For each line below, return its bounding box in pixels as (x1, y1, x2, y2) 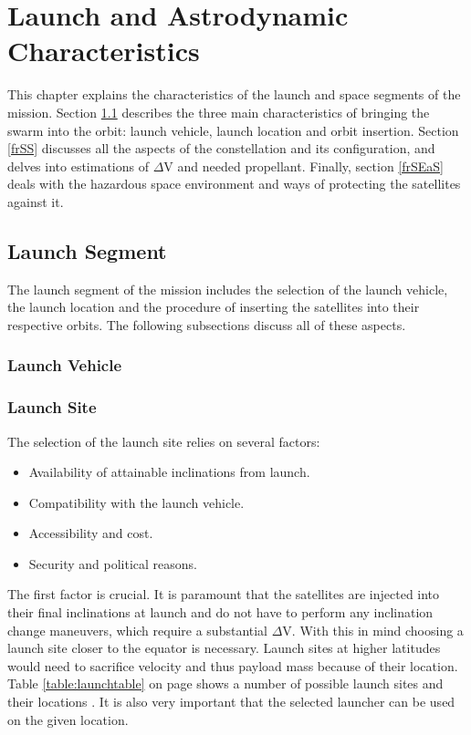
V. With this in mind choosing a (282, 620, 464, 639)
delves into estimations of (7, 156, 149, 175)
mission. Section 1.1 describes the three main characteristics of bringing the (7, 102, 430, 121)
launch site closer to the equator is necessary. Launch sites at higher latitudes (7, 638, 441, 657)
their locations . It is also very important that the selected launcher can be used (7, 692, 455, 711)
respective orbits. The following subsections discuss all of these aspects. (7, 315, 406, 334)
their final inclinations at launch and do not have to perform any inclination (7, 603, 434, 622)
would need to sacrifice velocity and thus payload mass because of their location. (7, 656, 458, 675)
